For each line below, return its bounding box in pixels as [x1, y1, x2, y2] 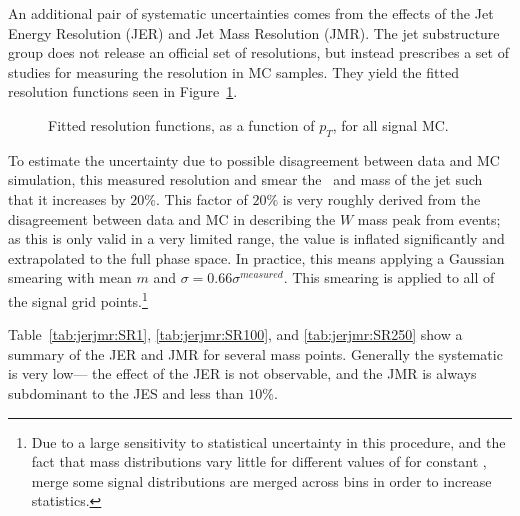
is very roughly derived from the [282, 188, 481, 209]
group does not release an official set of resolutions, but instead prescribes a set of [8, 42, 509, 63]
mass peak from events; [357, 208, 501, 229]
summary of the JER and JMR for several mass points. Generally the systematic [8, 343, 503, 364]
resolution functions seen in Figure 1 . [8, 81, 238, 102]
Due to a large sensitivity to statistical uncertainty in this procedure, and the [31, 431, 506, 452]
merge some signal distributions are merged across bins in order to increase [31, 470, 492, 491]
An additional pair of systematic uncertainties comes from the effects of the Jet [8, 3, 494, 23]
